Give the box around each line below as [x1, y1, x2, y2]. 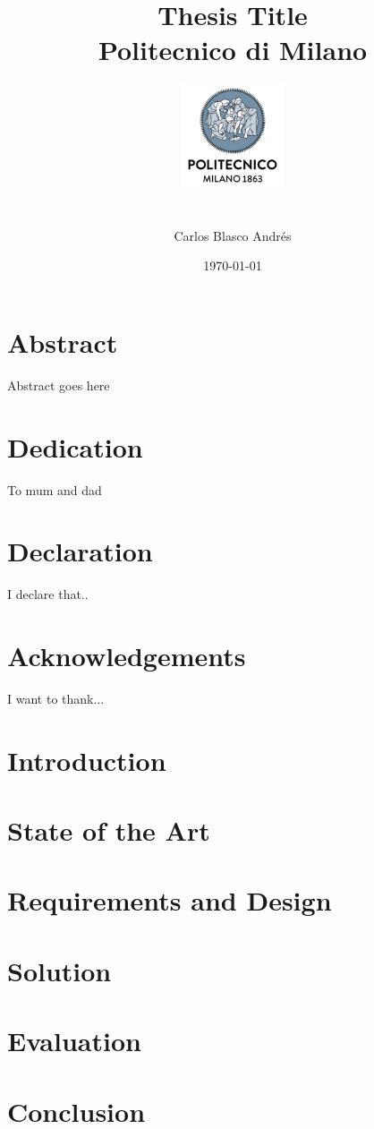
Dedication [7, 428, 143, 465]
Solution [7, 952, 112, 988]
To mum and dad [7, 480, 102, 499]
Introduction [7, 741, 166, 778]
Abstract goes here [7, 375, 110, 394]
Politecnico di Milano [98, 31, 368, 68]
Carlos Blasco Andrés [174, 226, 292, 244]
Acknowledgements [7, 637, 246, 674]
